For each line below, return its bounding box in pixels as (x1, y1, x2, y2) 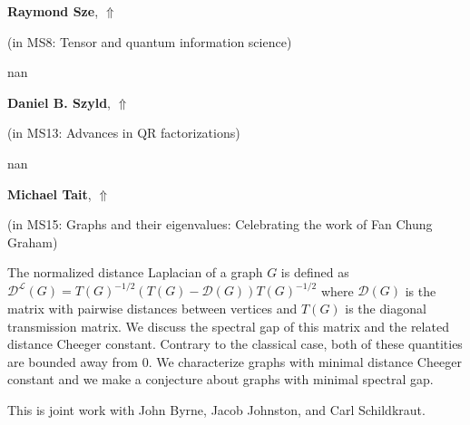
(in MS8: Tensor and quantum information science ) (7, 32, 292, 51)
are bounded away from (7, 352, 138, 371)
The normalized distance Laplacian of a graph (7, 263, 263, 282)
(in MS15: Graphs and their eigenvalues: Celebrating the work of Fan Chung (7, 215, 433, 234)
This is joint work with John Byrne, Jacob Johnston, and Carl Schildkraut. (7, 401, 426, 419)
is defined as (280, 263, 349, 282)
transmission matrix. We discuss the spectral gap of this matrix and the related (7, 316, 449, 335)
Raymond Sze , (7, 2, 99, 20)
